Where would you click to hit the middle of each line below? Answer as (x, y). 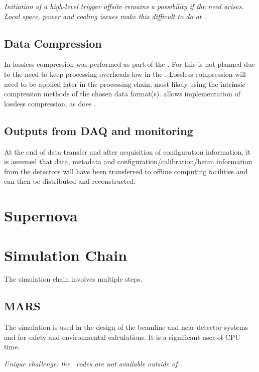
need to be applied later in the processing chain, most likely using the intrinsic (125, 84)
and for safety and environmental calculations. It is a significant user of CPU (122, 337)
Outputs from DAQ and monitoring (99, 130)
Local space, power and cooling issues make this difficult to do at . (105, 16)
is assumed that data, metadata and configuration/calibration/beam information (128, 161)
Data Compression (53, 43)
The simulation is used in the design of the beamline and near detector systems (126, 327)
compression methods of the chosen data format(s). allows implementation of (122, 94)
